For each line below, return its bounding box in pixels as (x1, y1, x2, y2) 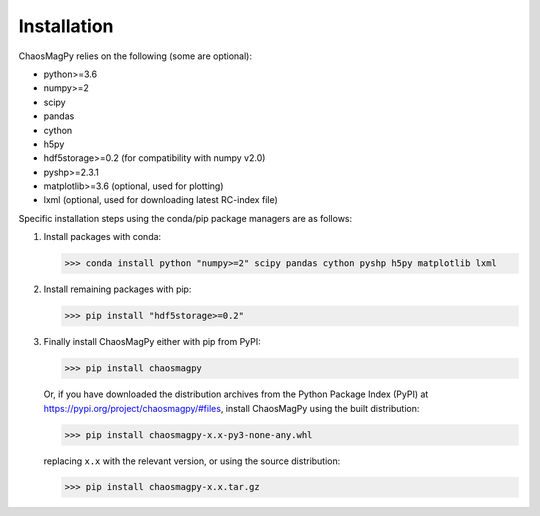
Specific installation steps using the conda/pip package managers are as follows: (18, 212, 353, 224)
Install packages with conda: (43, 231, 162, 243)
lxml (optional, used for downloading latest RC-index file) (43, 194, 279, 206)
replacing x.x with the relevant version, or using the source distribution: (43, 455, 341, 467)
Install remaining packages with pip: (43, 283, 192, 295)
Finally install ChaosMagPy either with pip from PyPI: (43, 336, 262, 348)
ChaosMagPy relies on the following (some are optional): (18, 50, 253, 62)
